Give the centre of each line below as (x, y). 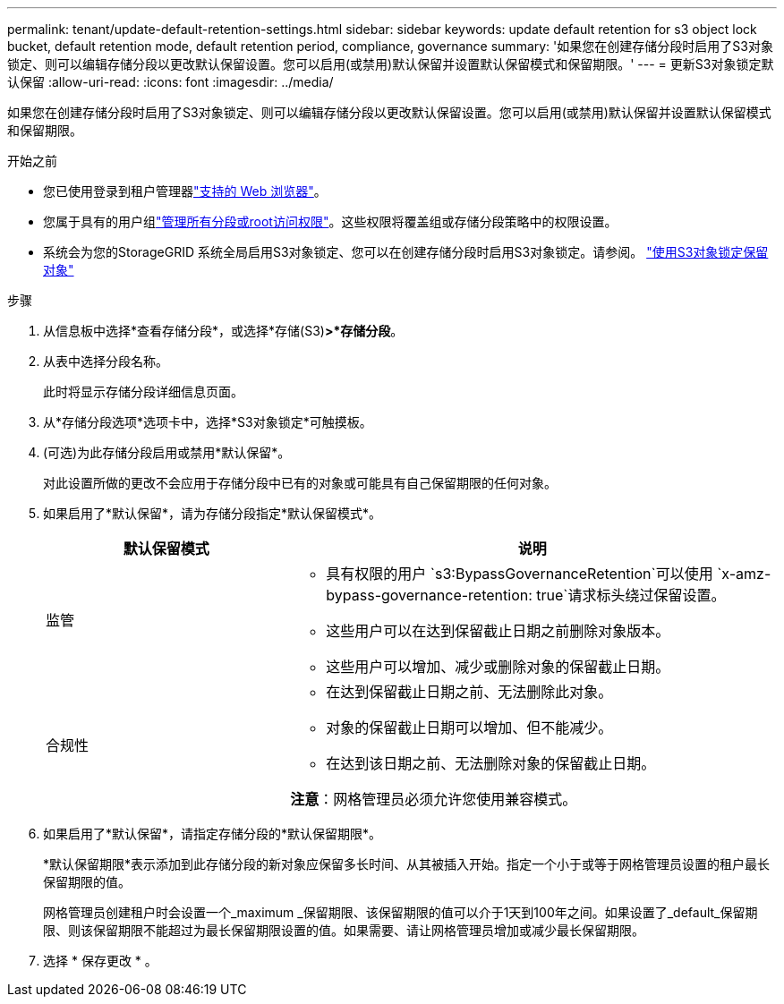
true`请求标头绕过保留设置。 (631, 595)
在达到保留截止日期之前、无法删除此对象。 (469, 692)
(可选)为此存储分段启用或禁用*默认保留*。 (167, 452)
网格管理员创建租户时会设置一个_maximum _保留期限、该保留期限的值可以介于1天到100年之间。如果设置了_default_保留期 (401, 912)
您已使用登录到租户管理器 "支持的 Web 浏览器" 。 (185, 191)
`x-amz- (744, 574)
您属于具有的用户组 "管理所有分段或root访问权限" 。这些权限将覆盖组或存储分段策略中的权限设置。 (330, 221)
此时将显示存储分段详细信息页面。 (143, 391)
